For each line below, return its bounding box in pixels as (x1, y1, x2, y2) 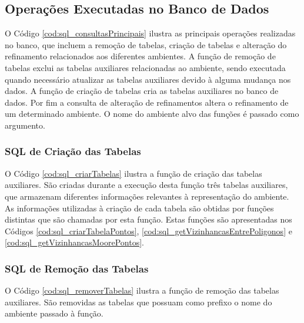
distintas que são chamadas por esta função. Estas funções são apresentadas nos (5, 213, 292, 226)
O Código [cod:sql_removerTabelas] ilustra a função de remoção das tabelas (5, 284, 279, 297)
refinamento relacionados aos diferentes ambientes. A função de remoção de (5, 50, 276, 62)
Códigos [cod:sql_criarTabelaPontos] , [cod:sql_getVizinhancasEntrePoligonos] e (5, 224, 292, 237)
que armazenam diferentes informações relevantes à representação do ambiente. (5, 190, 289, 202)
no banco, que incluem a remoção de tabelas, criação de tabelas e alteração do (5, 38, 287, 51)
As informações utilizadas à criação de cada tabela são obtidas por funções (5, 201, 274, 214)
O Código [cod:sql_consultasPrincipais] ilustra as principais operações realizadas (5, 27, 296, 39)
